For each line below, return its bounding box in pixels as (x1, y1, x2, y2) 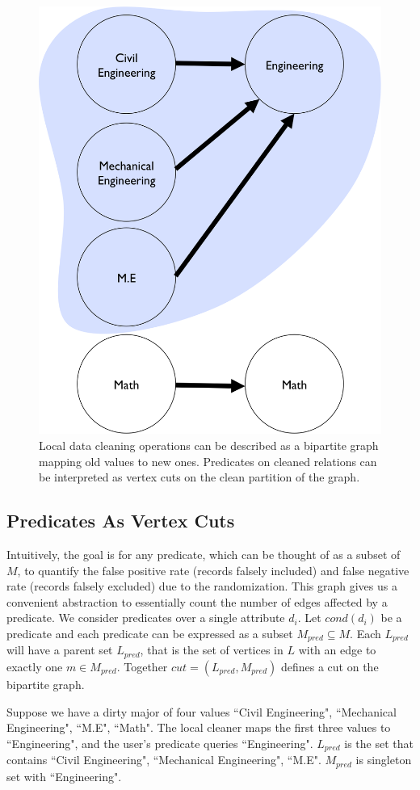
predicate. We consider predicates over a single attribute (6, 609, 285, 626)
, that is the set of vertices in (140, 641, 283, 658)
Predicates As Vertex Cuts (6, 508, 235, 533)
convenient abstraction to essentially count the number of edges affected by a (6, 593, 388, 610)
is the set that (344, 734, 414, 751)
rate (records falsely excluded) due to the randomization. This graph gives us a (6, 578, 397, 595)
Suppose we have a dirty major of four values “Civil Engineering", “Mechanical (6, 703, 397, 720)
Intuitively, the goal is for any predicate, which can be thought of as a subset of (6, 546, 401, 563)
